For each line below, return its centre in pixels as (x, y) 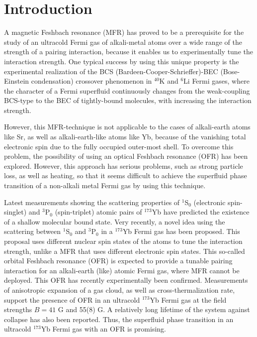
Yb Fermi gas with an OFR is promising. (103, 329)
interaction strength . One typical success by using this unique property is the (122, 61)
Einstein (17, 81)
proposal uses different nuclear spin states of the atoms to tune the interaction (123, 241)
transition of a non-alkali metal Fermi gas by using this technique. (105, 185)
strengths (18, 309)
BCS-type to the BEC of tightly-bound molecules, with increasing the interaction (128, 100)
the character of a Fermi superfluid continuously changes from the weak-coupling (127, 90)
